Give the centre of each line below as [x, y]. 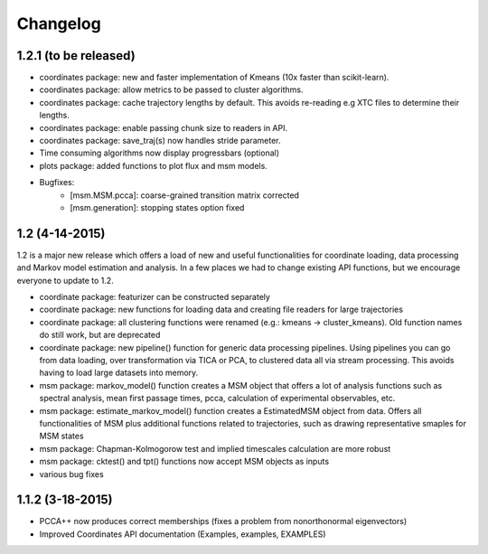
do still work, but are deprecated [100, 335]
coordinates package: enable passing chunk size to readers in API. [164, 127]
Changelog [59, 23]
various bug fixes [71, 474]
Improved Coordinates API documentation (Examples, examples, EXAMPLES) [183, 534]
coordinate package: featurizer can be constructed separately [155, 297]
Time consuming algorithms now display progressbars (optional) [160, 153]
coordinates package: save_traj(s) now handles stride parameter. [160, 141]
